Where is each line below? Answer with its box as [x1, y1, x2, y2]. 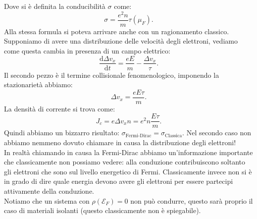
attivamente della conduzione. [4, 186, 94, 196]
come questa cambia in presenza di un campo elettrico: [4, 45, 170, 55]
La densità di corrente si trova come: [4, 103, 115, 113]
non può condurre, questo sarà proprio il [130, 195, 253, 206]
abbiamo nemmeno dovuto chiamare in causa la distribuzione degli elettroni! [4, 137, 236, 148]
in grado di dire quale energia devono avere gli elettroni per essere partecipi [4, 176, 233, 186]
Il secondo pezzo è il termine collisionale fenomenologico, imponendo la [4, 69, 219, 80]
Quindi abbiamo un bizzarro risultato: [4, 127, 119, 138]
